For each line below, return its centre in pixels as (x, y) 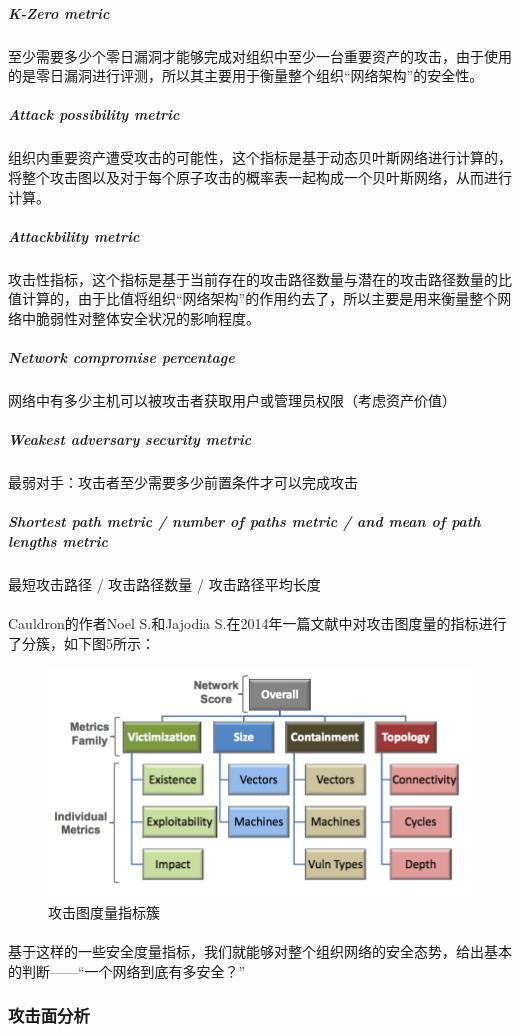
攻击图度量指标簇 (104, 911)
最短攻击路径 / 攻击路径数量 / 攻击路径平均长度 (164, 583)
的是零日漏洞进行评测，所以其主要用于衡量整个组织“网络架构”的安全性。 (246, 75)
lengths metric (58, 540)
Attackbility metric (74, 235)
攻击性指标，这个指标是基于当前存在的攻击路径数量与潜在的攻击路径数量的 (253, 278)
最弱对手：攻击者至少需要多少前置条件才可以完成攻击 (183, 482)
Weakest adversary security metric (130, 439)
